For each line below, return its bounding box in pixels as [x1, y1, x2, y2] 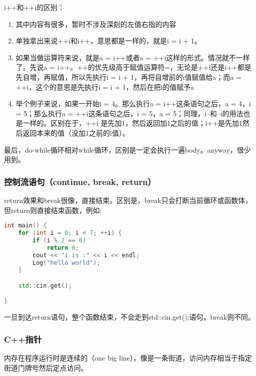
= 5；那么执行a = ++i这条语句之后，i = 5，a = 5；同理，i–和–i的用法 [15, 108, 244, 118]
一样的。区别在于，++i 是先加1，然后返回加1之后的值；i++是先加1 [22, 118, 243, 128]
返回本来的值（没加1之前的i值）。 [22, 127, 129, 138]
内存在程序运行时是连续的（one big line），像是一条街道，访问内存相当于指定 [4, 353, 252, 363]
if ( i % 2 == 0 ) [32, 236, 86, 244]
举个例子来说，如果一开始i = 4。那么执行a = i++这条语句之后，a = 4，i [15, 98, 251, 109]
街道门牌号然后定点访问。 [4, 362, 88, 373]
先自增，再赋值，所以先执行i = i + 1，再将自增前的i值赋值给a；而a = [15, 71, 242, 82]
